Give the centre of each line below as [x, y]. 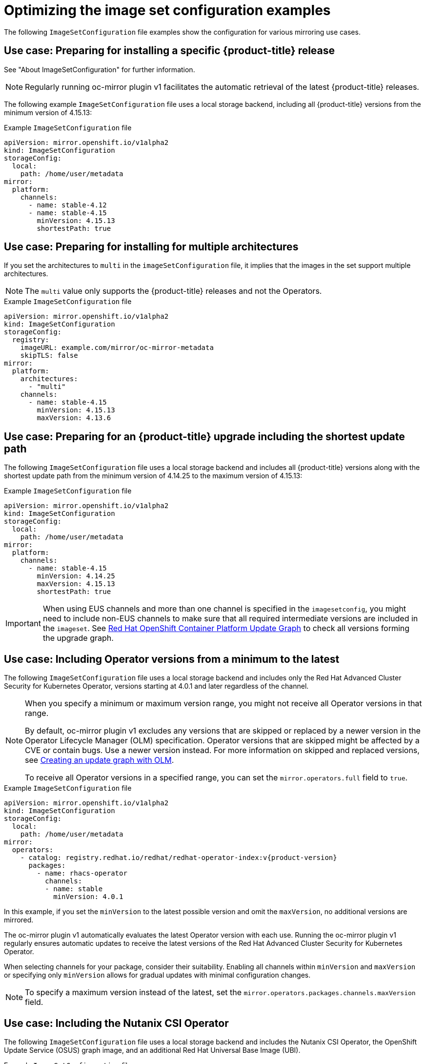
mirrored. [19, 920]
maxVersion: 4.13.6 [74, 418]
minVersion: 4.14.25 [76, 576]
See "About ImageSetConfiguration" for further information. [100, 69]
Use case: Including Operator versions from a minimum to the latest [172, 659]
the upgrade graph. [78, 638]
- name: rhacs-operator [82, 873]
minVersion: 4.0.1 [88, 897]
